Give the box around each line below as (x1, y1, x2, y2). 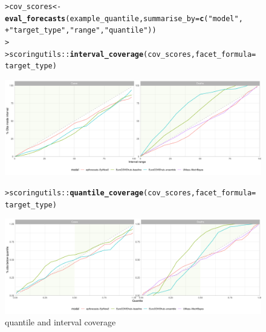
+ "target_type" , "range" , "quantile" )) (5, 26, 157, 35)
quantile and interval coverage (5, 316, 116, 328)
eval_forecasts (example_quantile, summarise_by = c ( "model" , (5, 14, 243, 23)
